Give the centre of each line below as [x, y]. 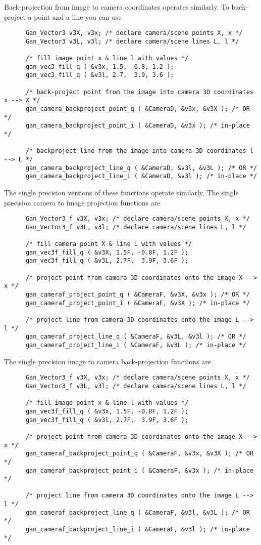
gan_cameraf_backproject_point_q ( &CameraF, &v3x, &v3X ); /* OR [139, 454]
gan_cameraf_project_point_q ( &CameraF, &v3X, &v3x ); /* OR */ [138, 295]
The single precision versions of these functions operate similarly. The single [121, 192]
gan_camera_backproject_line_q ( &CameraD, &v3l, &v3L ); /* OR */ [141, 168]
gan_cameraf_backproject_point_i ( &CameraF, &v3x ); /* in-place [139, 470]
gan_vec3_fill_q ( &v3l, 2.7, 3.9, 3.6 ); [100, 75]
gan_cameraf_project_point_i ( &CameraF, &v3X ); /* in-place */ [138, 303]
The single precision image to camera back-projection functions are [108, 361]
